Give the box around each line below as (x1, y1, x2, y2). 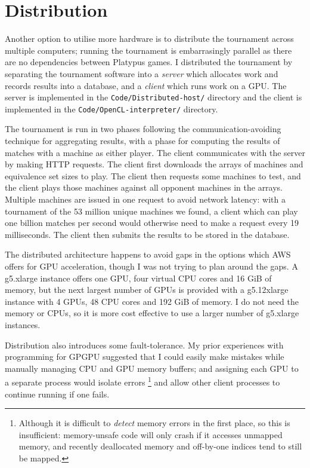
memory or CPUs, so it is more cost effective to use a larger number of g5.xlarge (5, 307, 299, 319)
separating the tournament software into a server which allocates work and (5, 67, 278, 79)
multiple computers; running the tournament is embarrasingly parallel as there (5, 44, 292, 56)
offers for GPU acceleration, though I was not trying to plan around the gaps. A (5, 259, 298, 272)
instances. (5, 318, 41, 331)
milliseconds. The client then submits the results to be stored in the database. (5, 228, 290, 240)
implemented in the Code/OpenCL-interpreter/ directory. (5, 102, 218, 115)
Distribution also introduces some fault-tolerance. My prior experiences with (5, 338, 284, 351)
